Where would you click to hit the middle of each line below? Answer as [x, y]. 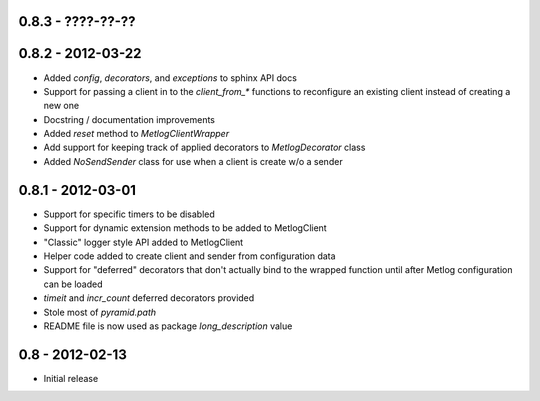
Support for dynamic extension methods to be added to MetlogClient [185, 228]
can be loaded [73, 284]
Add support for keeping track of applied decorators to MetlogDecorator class [204, 147]
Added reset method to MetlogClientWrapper [136, 134]
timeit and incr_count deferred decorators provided [149, 298]
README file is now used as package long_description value [168, 326]
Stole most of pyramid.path [100, 312]
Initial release [71, 378]
